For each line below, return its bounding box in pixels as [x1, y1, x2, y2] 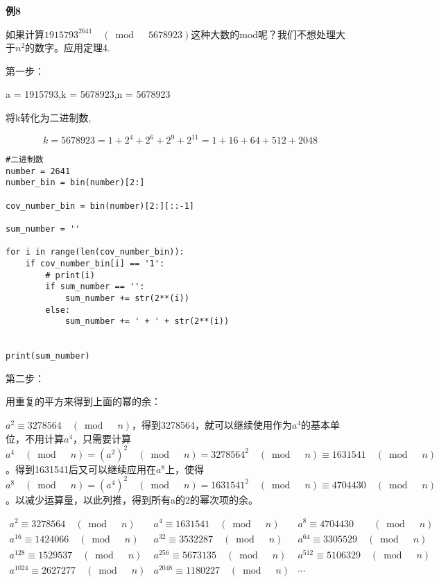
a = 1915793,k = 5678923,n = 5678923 [6, 87, 171, 101]
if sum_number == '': [45, 282, 145, 292]
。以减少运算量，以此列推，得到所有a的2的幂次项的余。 [6, 492, 258, 506]
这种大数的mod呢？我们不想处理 [191, 26, 336, 41]
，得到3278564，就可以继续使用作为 [132, 418, 293, 432]
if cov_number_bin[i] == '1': [25, 258, 165, 268]
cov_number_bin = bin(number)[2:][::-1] [6, 200, 195, 211]
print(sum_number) [6, 351, 90, 361]
